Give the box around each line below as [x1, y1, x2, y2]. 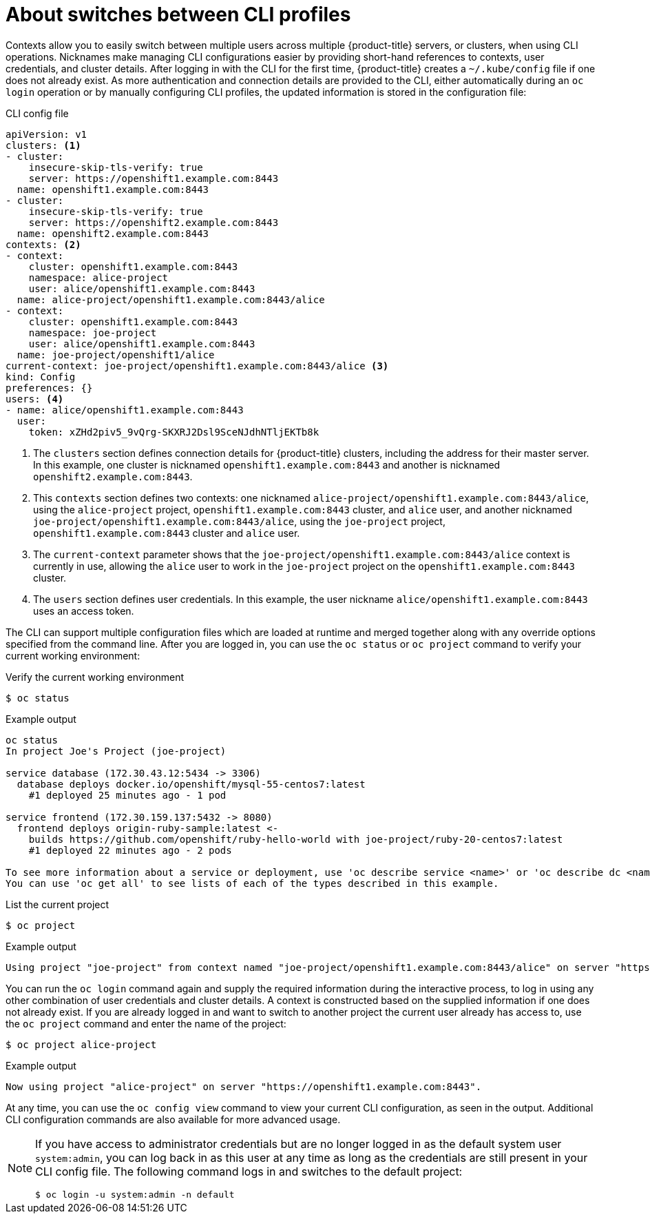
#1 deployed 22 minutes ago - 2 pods [28, 844, 232, 856]
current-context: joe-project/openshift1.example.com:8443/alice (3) [6, 360, 389, 371]
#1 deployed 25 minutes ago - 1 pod [28, 789, 227, 801]
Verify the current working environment [6, 670, 185, 683]
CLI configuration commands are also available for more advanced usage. [6, 1113, 341, 1125]
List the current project [6, 898, 109, 910]
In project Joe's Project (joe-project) [6, 745, 227, 757]
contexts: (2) [6, 238, 81, 250]
